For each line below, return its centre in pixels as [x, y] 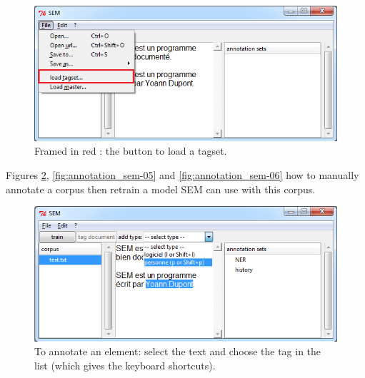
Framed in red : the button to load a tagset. [131, 151]
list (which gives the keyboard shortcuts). [125, 365]
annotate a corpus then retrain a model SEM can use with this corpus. [161, 189]
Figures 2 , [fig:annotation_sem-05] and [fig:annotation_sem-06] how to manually [182, 174]
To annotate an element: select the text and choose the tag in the [178, 351]
